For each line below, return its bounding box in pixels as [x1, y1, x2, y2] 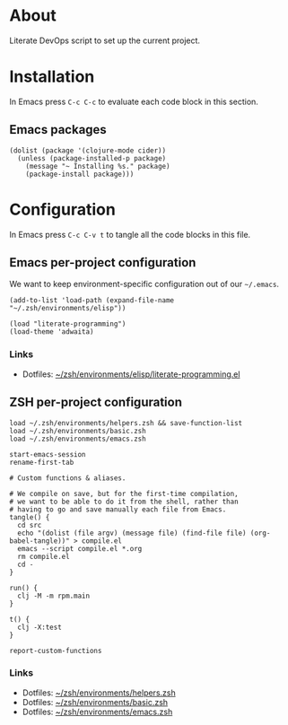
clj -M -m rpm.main [17, 591, 91, 600]
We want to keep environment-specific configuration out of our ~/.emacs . [9, 279, 280, 290]
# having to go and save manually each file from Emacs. [9, 504, 227, 514]
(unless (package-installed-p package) [17, 153, 167, 162]
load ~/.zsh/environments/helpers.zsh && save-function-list [9, 418, 243, 427]
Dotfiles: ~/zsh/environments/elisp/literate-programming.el [22, 369, 240, 380]
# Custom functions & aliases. [9, 473, 127, 483]
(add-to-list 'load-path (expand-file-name [9, 296, 175, 305]
